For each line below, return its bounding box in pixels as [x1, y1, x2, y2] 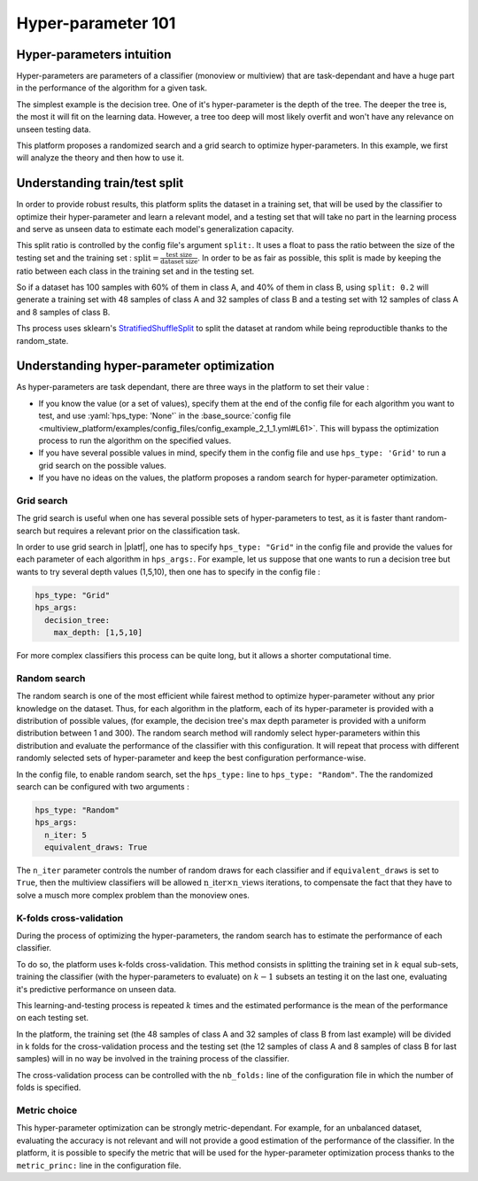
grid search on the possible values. [38, 460, 167, 470]
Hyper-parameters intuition [16, 47, 172, 62]
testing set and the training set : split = [16, 253, 159, 263]
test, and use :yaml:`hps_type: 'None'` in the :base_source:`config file [38, 410, 291, 421]
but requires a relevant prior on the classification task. [42, 525, 241, 536]
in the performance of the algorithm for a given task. [16, 82, 208, 93]
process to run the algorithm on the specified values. [38, 435, 232, 446]
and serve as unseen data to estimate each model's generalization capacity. [16, 224, 294, 235]
